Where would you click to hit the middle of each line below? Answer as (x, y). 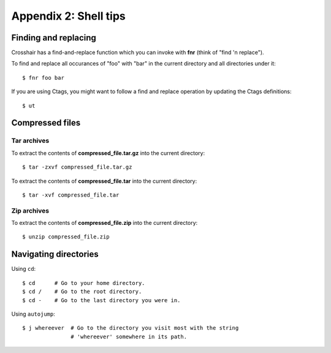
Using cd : (24, 269)
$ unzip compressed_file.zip (66, 237)
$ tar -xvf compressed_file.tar (71, 195)
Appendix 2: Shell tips (68, 16)
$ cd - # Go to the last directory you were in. (101, 300)
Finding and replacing (54, 38)
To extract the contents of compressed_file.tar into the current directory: (104, 181)
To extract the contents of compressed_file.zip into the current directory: (105, 223)
